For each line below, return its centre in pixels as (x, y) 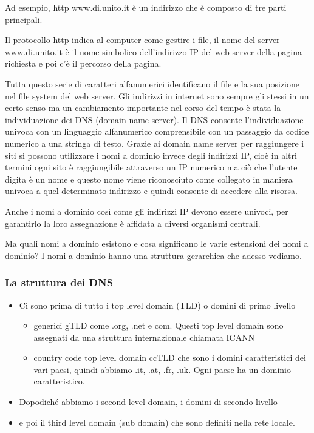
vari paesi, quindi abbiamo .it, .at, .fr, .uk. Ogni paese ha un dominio (162, 369)
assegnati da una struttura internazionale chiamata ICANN (144, 337)
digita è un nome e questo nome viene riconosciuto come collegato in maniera (149, 179)
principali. (24, 19)
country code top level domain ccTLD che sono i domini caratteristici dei (170, 357)
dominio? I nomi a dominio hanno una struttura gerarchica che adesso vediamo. (153, 255)
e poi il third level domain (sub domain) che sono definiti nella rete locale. (157, 422)
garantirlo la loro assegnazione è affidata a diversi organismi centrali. (133, 223)
